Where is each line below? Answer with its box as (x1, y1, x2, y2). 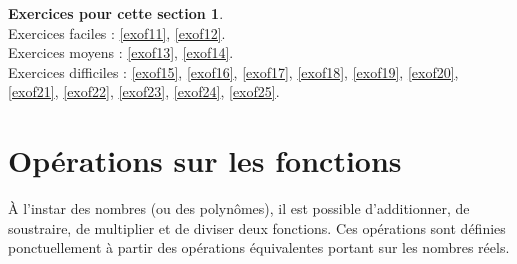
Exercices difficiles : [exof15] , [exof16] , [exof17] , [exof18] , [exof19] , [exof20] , (8, 61, 459, 82)
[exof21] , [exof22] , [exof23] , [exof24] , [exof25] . (8, 81, 280, 102)
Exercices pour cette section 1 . (8, 3, 224, 23)
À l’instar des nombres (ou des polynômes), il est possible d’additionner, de (8, 198, 470, 219)
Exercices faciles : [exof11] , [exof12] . (8, 22, 226, 43)
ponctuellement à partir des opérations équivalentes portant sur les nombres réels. (8, 237, 510, 258)
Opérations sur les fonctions (8, 140, 402, 181)
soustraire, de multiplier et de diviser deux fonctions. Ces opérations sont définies (8, 217, 506, 238)
